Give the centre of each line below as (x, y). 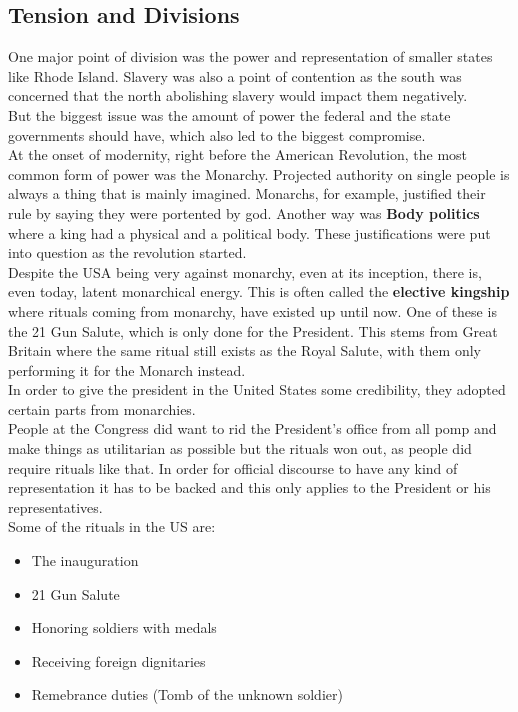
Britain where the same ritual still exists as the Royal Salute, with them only (244, 350)
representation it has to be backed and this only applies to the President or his (249, 487)
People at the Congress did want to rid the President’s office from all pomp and (252, 428)
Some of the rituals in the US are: (112, 526)
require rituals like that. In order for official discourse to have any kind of (233, 467)
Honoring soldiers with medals (124, 627)
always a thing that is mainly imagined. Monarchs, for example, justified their (247, 193)
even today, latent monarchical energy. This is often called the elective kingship (259, 291)
